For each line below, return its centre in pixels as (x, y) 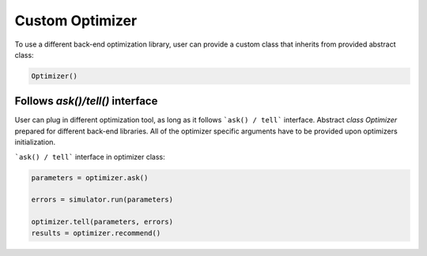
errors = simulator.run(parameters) (102, 200)
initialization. (35, 142)
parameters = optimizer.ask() (90, 177)
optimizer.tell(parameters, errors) (102, 222)
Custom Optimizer (76, 21)
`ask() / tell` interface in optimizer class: (90, 156)
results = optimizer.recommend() (96, 233)
